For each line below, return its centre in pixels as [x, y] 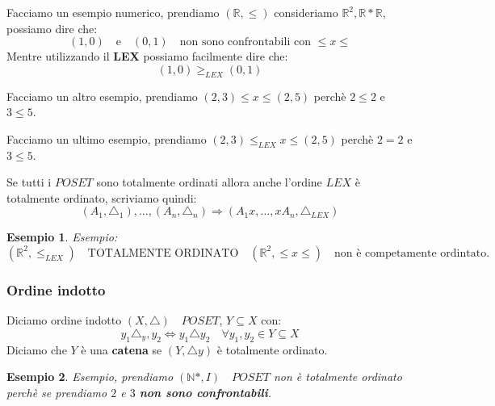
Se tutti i [29, 182]
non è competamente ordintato [410, 253]
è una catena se [122, 349]
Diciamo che [37, 349]
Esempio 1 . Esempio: [62, 237]
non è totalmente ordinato [338, 377]
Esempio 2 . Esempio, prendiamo [90, 377]
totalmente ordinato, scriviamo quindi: [102, 197]
